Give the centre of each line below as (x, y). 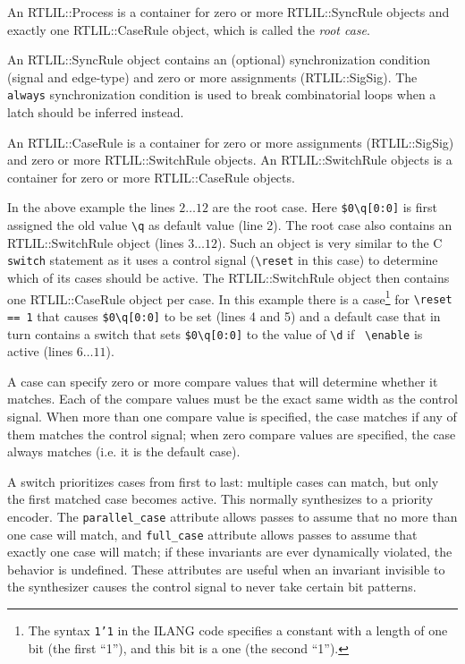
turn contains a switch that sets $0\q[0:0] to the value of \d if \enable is (215, 333)
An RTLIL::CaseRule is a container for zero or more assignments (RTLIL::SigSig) (231, 142)
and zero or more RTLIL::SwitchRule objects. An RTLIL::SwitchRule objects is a (230, 160)
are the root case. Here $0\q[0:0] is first (325, 207)
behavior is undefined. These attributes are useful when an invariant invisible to (226, 569)
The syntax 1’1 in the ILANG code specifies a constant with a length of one (238, 630)
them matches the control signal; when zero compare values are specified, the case (232, 434)
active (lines (40, 351)
